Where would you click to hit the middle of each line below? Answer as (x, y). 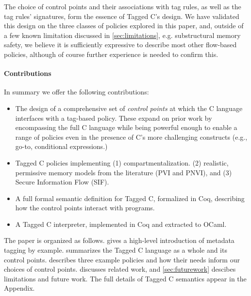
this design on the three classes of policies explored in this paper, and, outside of (124, 26)
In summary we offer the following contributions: (76, 92)
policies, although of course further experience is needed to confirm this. (111, 54)
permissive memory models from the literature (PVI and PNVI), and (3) (124, 172)
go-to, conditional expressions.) (61, 146)
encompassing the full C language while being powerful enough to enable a (126, 127)
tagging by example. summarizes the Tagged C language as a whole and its (116, 250)
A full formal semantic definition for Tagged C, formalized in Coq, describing (130, 198)
